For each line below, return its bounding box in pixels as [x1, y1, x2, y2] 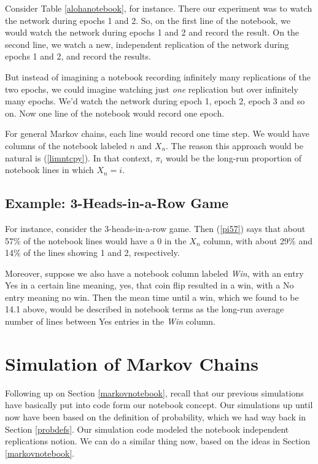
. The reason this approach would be [166, 139, 303, 152]
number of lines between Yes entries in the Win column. [5, 315, 216, 328]
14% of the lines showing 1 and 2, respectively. [5, 246, 180, 259]
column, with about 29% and [203, 234, 312, 247]
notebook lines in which [5, 163, 94, 176]
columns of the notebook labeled [5, 139, 127, 152]
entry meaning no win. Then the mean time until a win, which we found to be [5, 290, 299, 303]
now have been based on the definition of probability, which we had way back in [5, 410, 306, 423]
